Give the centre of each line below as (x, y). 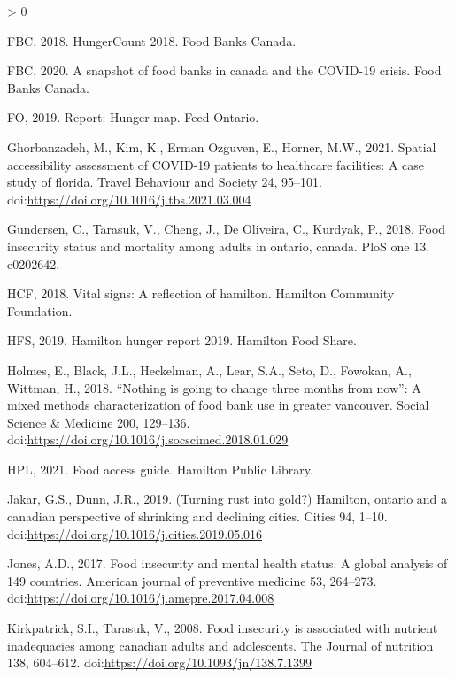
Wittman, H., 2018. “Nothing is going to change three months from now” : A (214, 387)
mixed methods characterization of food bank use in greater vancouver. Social (218, 405)
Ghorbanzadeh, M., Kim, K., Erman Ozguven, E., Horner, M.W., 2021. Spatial (222, 146)
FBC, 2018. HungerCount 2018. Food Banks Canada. (152, 40)
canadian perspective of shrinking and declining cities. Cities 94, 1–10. (197, 516)
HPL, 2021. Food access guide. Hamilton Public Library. (160, 469)
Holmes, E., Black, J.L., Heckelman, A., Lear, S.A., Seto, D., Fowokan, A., (209, 370)
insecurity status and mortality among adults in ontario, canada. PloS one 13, (219, 246)
